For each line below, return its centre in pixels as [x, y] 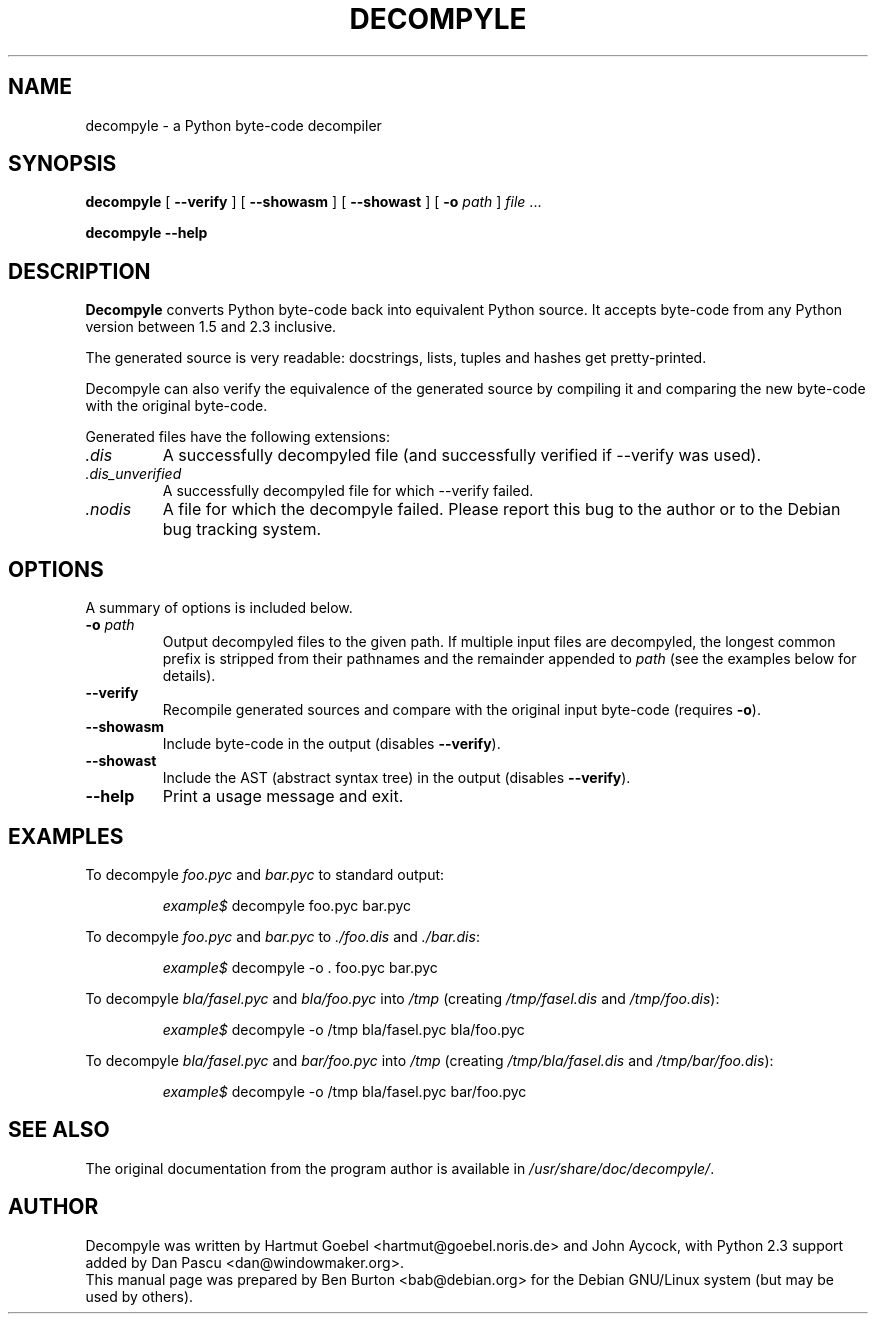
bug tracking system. [242, 529]
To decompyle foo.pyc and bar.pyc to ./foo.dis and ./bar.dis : [282, 936]
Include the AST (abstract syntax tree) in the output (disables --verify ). [396, 778]
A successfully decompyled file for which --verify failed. [348, 491]
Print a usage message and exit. [283, 796]
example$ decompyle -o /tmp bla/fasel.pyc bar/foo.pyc [344, 1091]
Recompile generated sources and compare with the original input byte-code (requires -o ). [461, 710]
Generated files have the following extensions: [237, 437]
